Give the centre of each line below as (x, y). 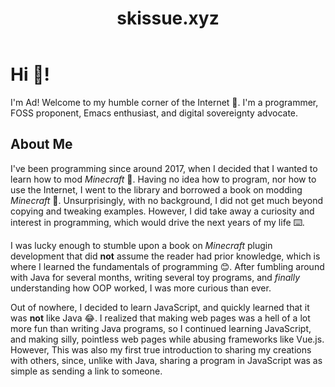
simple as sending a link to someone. (86, 371)
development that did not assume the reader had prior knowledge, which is (165, 256)
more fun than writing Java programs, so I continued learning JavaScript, (161, 328)
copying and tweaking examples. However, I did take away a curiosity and (162, 211)
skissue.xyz (168, 18)
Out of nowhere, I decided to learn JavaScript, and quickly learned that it (160, 307)
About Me (41, 144)
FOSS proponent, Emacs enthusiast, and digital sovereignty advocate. (154, 113)
